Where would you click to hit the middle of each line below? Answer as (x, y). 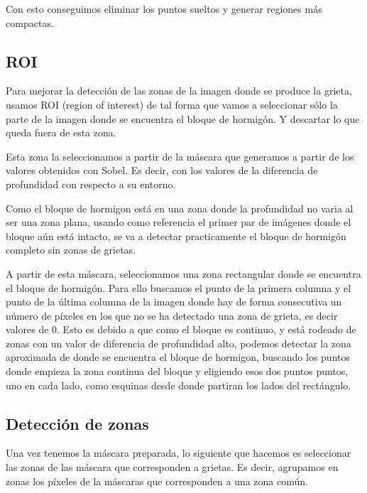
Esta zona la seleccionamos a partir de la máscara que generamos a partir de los (180, 156)
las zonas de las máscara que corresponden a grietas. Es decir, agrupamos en (172, 467)
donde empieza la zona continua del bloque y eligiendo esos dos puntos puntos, (177, 371)
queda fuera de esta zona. (61, 132)
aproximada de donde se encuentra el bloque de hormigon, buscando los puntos (178, 357)
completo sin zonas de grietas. (71, 250)
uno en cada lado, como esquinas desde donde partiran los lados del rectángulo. (179, 385)
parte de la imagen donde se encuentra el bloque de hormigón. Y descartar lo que (183, 118)
